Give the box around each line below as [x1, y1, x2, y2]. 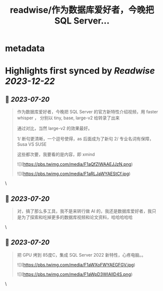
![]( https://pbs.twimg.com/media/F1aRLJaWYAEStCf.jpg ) [17, 171, 131, 177]
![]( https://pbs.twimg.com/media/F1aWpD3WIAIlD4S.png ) [17, 271, 133, 277]
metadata [5, 43, 45, 54]
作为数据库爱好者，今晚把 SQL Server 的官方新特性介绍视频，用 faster [17, 109, 158, 115]
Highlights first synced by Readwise [5, 65, 155, 77]
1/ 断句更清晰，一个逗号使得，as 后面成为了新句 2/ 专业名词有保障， [17, 136, 154, 142]
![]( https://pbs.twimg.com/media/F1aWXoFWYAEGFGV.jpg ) [17, 262, 136, 267]
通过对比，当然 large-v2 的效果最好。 [17, 126, 93, 132]
